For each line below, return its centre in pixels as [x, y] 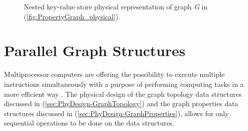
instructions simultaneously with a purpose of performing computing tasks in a [124, 84]
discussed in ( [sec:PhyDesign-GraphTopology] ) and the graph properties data [121, 103]
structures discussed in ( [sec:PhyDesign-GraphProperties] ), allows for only [117, 113]
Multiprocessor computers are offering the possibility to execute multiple [114, 74]
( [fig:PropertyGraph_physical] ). [72, 16]
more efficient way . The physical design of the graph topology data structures [123, 94]
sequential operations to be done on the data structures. [89, 123]
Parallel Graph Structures [95, 50]
